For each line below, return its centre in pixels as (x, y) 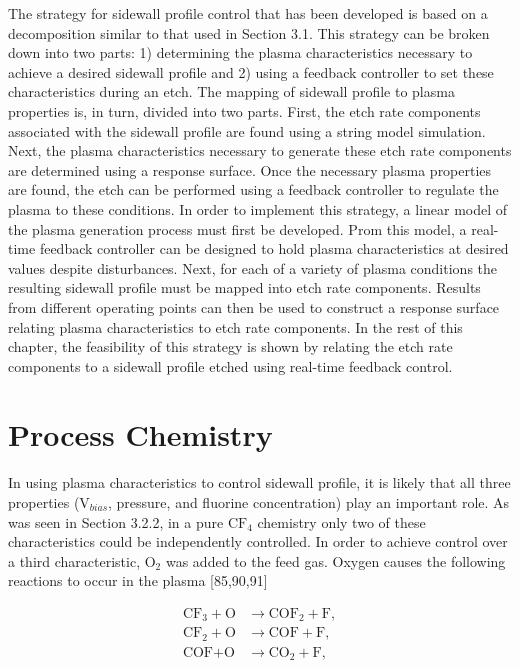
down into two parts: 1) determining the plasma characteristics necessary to (240, 52)
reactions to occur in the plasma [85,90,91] (138, 580)
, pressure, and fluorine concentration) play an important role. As (309, 502)
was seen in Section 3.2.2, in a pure (116, 521)
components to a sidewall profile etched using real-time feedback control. (230, 365)
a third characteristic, (74, 560)
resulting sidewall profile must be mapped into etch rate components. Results (244, 287)
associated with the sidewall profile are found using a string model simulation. (247, 130)
